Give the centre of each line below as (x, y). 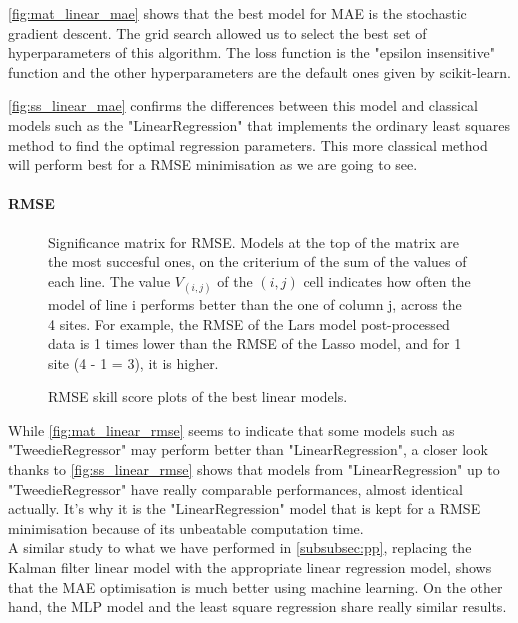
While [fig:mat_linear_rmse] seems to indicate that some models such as (231, 429)
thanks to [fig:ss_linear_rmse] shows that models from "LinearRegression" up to (254, 469)
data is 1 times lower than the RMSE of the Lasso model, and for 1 (255, 343)
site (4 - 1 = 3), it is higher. (133, 362)
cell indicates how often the (387, 280)
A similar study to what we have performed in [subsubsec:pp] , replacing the (240, 547)
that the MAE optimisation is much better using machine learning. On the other (255, 586)
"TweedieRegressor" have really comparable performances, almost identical (235, 488)
